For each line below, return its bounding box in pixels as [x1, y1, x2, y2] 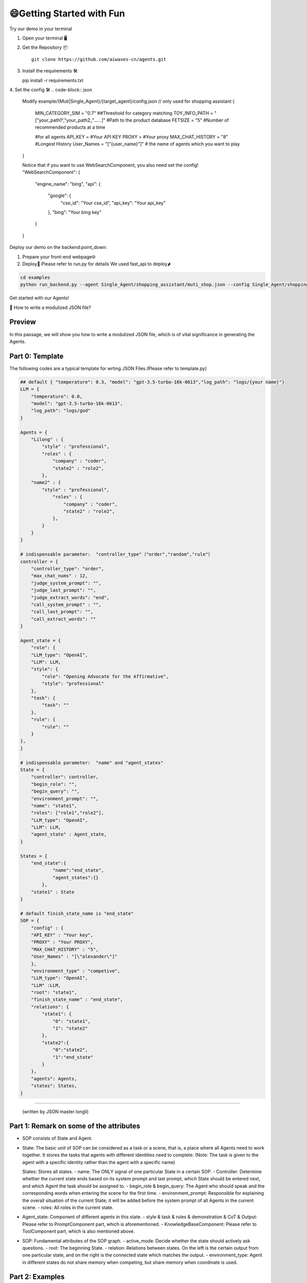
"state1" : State [31, 889, 75, 895]
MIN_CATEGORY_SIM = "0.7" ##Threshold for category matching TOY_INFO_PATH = [35, 110, 213, 116]
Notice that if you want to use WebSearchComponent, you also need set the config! [22, 162, 199, 168]
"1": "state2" [52, 1025, 88, 1032]
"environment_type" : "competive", [31, 968, 120, 974]
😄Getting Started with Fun [9, 8, 125, 19]
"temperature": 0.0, [31, 393, 83, 399]
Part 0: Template [9, 352, 64, 360]
